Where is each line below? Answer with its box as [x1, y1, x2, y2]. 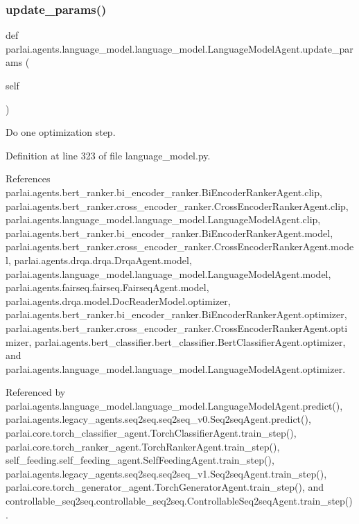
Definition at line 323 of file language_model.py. [6, 148, 211, 162]
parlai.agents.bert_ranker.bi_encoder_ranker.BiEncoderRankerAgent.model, [6, 225, 333, 240]
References [6, 171, 51, 186]
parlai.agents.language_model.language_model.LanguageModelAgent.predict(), [6, 398, 343, 412]
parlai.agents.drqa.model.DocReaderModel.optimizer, [6, 293, 231, 308]
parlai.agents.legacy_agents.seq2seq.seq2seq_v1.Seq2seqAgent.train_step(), [6, 466, 327, 480]
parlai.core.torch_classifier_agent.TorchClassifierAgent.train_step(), [6, 426, 297, 440]
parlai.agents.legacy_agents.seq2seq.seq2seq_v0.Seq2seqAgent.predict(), [6, 412, 311, 426]
